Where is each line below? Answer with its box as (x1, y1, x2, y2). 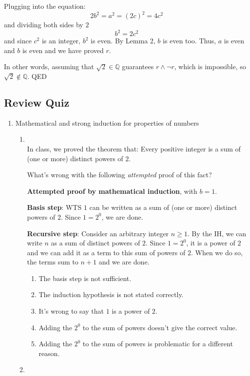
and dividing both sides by (4, 19, 83, 30)
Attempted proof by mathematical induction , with (27, 186, 197, 196)
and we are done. (98, 257, 150, 267)
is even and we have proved (22, 45, 104, 55)
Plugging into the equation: (4, 1, 86, 11)
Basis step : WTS (27, 202, 82, 212)
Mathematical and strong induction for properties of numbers (15, 117, 199, 128)
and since (4, 36, 32, 46)
